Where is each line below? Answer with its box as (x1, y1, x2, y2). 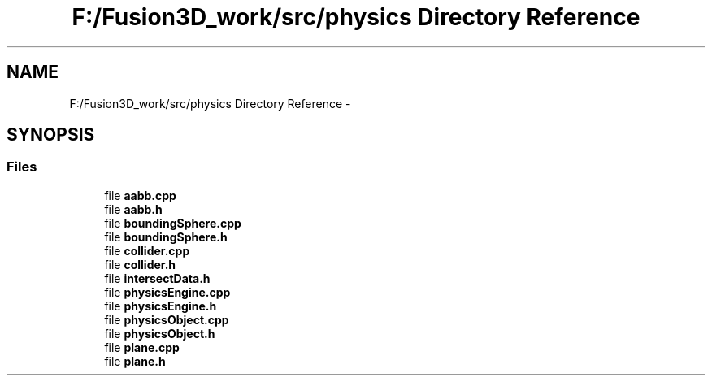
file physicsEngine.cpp (104, 284, 231, 299)
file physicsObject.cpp (104, 312, 229, 327)
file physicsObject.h (104, 326, 215, 341)
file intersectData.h (104, 271, 211, 285)
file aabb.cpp (104, 188, 176, 202)
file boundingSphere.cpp (104, 215, 241, 230)
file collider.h (104, 257, 176, 271)
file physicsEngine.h (104, 298, 217, 313)
